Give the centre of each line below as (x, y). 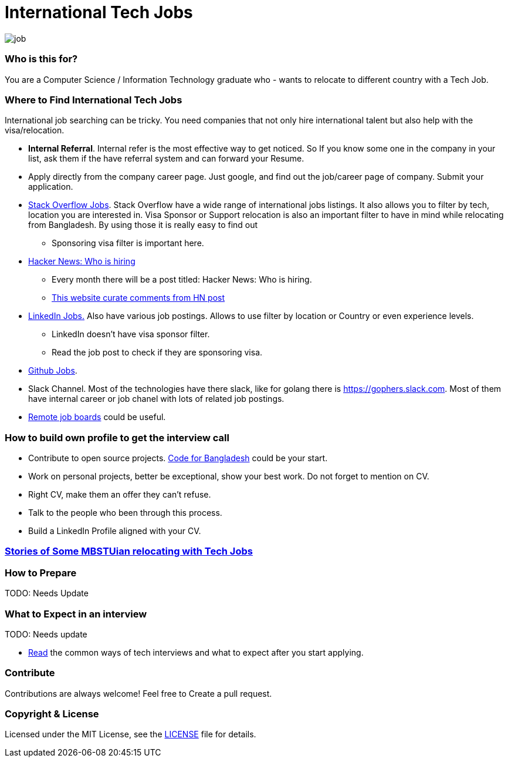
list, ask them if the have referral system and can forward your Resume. (166, 159)
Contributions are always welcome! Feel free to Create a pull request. (138, 693)
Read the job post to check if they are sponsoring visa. (157, 353)
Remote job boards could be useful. (97, 417)
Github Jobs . (53, 371)
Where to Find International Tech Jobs (94, 100)
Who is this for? (41, 59)
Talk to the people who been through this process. (125, 513)
